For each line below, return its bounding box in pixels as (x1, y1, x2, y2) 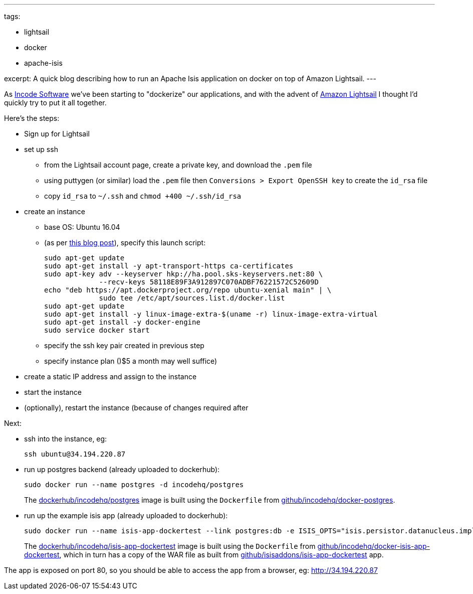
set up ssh (24, 145, 58, 154)
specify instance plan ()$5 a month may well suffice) (44, 357, 217, 365)
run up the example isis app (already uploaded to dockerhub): (24, 511, 228, 520)
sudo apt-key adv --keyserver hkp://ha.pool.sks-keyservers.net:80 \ (44, 270, 323, 278)
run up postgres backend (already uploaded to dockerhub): (24, 465, 220, 474)
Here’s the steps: (4, 114, 60, 122)
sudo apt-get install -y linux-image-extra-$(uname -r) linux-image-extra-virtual (44, 310, 378, 318)
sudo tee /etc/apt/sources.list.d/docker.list (99, 294, 285, 302)
